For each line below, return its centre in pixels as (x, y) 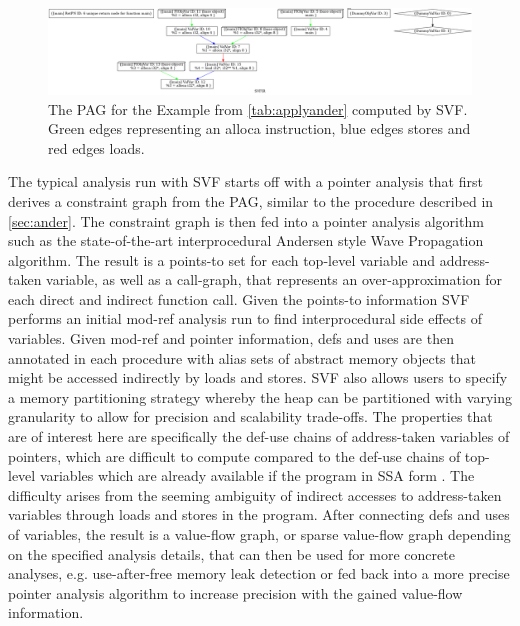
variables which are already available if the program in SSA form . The (257, 475)
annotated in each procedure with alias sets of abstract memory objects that (242, 357)
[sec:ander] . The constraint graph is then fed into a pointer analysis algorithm (246, 220)
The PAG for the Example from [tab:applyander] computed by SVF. (258, 108)
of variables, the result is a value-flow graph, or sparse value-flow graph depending (259, 534)
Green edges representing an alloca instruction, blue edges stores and (259, 128)
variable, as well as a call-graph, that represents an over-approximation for (274, 279)
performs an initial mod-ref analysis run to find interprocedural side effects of (245, 318)
